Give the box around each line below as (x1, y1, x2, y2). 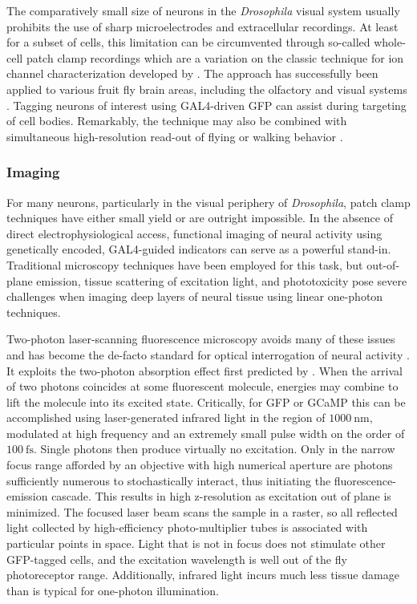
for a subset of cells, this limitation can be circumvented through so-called (6, 34, 370, 51)
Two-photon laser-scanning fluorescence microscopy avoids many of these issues (6, 330, 395, 347)
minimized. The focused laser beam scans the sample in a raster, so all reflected (6, 503, 398, 520)
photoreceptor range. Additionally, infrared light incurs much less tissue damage (6, 566, 399, 583)
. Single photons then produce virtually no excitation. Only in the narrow (33, 440, 395, 457)
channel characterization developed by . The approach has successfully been (6, 65, 379, 82)
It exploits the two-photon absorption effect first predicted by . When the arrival (6, 362, 403, 379)
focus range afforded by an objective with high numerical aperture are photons (6, 456, 393, 473)
